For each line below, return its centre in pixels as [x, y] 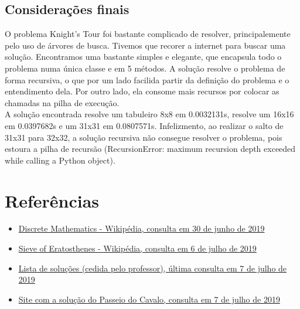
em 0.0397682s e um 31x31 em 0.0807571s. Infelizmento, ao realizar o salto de [144, 125]
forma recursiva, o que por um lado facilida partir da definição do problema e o [147, 79]
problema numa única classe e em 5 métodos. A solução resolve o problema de [145, 68]
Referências [52, 200]
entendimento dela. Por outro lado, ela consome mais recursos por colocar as [142, 91]
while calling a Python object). [60, 160]
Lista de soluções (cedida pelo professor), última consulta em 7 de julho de [153, 268]
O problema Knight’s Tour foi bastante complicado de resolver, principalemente [148, 34]
